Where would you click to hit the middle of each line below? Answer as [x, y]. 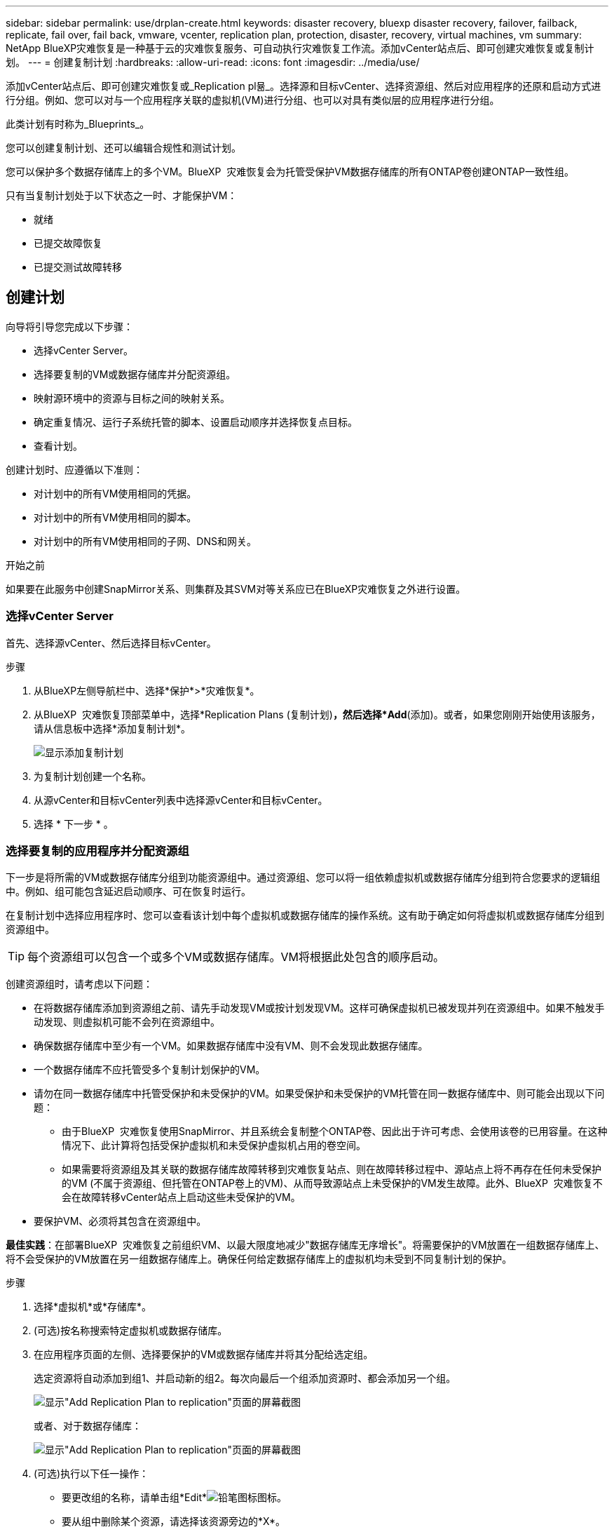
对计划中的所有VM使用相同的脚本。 [115, 517]
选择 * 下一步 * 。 [74, 824]
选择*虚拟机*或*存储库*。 [93, 1307]
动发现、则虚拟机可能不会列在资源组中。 [127, 1022]
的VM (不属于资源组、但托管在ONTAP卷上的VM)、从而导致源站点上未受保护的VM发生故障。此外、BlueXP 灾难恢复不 [332, 1183]
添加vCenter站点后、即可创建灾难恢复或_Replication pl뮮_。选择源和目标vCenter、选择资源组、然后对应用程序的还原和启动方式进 [303, 86]
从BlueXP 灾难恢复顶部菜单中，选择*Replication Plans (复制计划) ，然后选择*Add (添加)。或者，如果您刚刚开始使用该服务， [317, 714]
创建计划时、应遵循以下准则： [74, 469]
